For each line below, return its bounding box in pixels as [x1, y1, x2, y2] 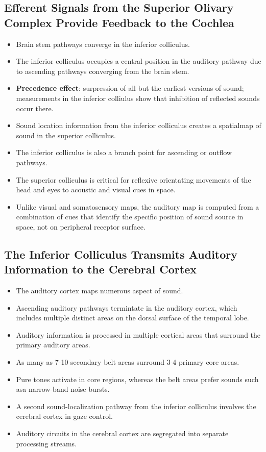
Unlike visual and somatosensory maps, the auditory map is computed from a [16, 201, 259, 212]
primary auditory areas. [16, 339, 90, 350]
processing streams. [16, 438, 77, 448]
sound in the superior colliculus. [16, 130, 116, 140]
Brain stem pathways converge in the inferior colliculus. [16, 38, 190, 49]
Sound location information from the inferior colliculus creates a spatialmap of [16, 120, 261, 131]
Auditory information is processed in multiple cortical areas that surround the [16, 329, 261, 340]
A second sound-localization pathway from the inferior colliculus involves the [16, 400, 256, 411]
